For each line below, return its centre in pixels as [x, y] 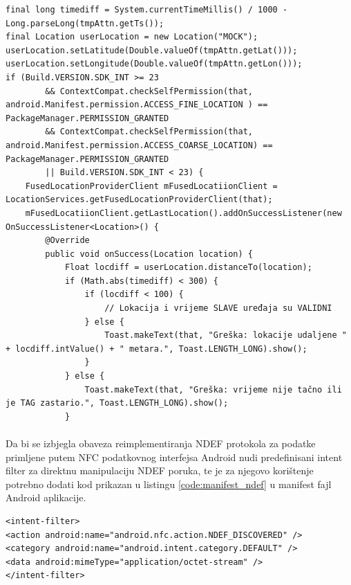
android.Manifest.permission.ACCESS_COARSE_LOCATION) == [139, 145]
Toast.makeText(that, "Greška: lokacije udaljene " [226, 335]
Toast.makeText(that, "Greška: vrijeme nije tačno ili [213, 389]
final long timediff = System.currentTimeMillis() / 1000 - [147, 10]
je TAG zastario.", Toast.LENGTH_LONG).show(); [117, 403]
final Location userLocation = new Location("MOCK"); [132, 37]
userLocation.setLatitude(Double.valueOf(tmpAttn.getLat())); [152, 50]
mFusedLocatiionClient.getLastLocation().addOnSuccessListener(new [183, 213]
